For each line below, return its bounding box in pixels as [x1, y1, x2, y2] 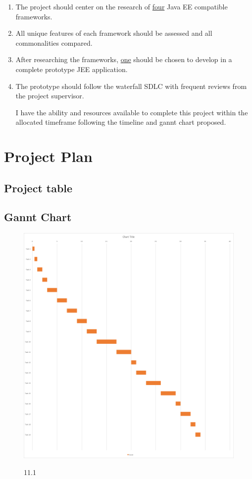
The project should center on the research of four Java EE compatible [15, 1, 228, 11]
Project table [4, 180, 73, 195]
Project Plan [4, 146, 93, 166]
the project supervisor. [15, 90, 84, 101]
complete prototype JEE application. [15, 64, 128, 74]
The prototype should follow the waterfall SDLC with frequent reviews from [15, 80, 247, 91]
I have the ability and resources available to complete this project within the [15, 107, 248, 117]
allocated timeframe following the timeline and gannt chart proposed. [15, 117, 226, 127]
